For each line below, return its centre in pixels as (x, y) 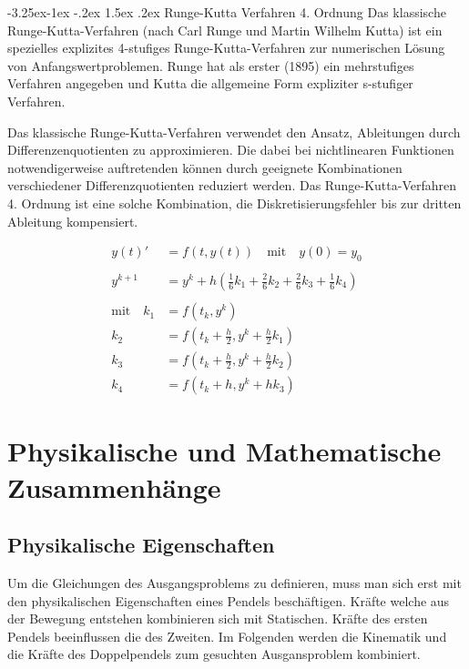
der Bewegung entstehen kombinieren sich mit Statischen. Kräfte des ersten (218, 618)
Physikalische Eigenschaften (141, 545)
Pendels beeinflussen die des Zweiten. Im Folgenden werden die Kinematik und (227, 636)
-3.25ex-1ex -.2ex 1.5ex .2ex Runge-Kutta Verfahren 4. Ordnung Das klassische (227, 12)
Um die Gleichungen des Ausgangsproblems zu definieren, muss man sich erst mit (234, 582)
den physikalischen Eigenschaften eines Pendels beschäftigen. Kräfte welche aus (229, 600)
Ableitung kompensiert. (73, 221)
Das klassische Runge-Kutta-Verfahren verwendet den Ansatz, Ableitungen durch (234, 132)
